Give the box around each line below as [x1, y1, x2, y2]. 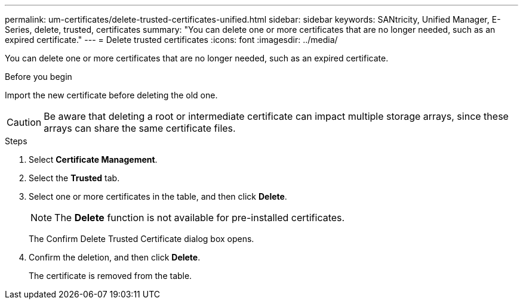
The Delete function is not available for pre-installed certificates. [54, 212, 345, 224]
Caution [7, 116, 42, 128]
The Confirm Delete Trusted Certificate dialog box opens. [29, 234, 254, 244]
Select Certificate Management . [29, 154, 158, 165]
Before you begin [5, 72, 72, 82]
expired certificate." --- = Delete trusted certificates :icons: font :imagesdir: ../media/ [5, 35, 338, 45]
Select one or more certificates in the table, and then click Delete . [29, 191, 287, 201]
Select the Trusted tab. [29, 173, 120, 183]
